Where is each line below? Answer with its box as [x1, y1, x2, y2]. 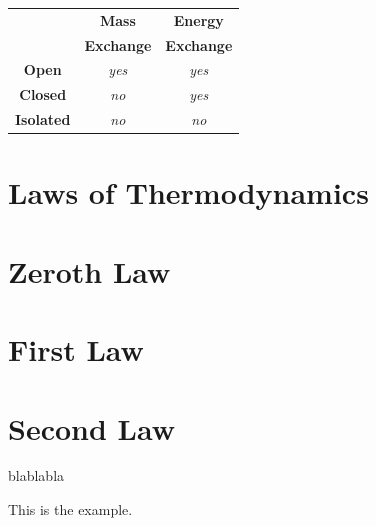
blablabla [8, 465, 65, 486]
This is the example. [8, 499, 133, 520]
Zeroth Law [8, 250, 171, 291]
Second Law [8, 407, 175, 448]
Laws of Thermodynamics [8, 172, 369, 213]
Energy [173, 9, 224, 30]
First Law [8, 329, 144, 370]
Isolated [15, 109, 71, 130]
